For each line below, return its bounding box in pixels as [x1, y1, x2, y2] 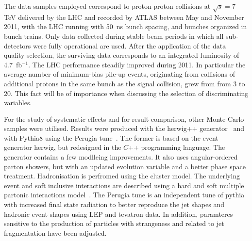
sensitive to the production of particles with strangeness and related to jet [4, 218, 224, 228]
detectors [4, 40, 31, 50]
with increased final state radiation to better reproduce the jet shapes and [4, 199, 224, 209]
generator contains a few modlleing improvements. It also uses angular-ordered [4, 152, 238, 162]
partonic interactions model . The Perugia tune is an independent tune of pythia [4, 190, 245, 200]
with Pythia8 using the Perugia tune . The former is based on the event [4, 132, 218, 143]
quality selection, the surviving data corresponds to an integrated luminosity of [4, 50, 239, 60]
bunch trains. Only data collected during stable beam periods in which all [4, 31, 224, 41]
